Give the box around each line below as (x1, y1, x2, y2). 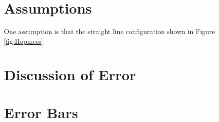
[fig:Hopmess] (4, 35, 43, 46)
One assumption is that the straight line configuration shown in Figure (4, 26, 215, 36)
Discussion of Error (4, 64, 136, 84)
